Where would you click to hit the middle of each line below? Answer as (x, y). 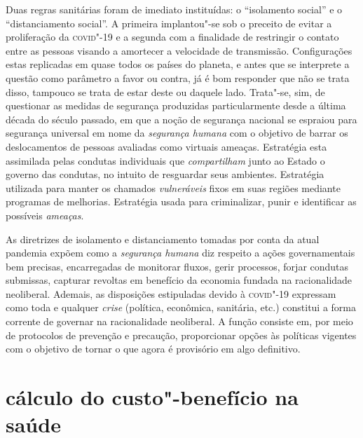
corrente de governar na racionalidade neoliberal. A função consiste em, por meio (179, 321)
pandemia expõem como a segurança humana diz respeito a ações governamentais (180, 253)
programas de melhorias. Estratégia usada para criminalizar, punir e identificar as (181, 201)
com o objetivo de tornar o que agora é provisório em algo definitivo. (153, 349)
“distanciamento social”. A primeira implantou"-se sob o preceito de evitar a (169, 23)
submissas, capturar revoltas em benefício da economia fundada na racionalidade (179, 280)
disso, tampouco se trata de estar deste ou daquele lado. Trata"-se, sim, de (165, 91)
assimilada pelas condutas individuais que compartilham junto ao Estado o (165, 160)
